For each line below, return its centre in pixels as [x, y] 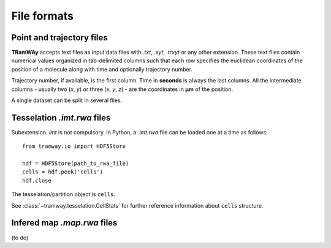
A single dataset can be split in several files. [67, 100]
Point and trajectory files [59, 38]
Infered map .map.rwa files [64, 223]
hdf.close [37, 181]
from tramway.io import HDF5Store [74, 146]
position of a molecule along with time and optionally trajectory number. [102, 69]
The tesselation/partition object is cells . [63, 194]
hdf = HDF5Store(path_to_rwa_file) [76, 164]
